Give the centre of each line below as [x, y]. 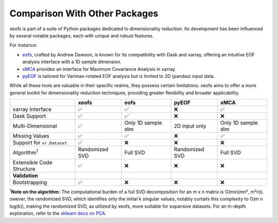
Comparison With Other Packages [84, 13]
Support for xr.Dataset [40, 143]
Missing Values [31, 136]
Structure [24, 169]
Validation [25, 176]
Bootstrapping [30, 183]
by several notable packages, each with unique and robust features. [82, 35]
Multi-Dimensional [35, 126]
